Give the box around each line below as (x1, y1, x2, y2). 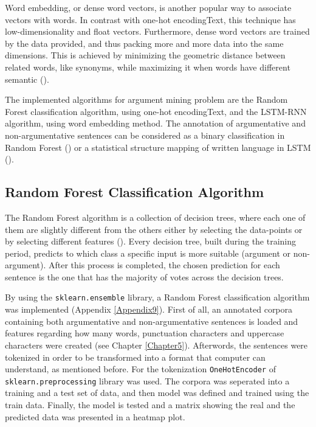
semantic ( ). (5, 72, 49, 85)
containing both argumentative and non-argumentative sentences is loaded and (5, 314, 298, 327)
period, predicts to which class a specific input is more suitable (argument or (5, 246, 291, 259)
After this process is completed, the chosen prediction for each (48, 259, 280, 271)
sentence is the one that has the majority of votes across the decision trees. (5, 270, 284, 283)
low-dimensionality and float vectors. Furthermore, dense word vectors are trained (5, 25, 310, 38)
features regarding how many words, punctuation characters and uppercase (5, 327, 284, 339)
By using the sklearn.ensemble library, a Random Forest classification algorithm (5, 291, 310, 304)
